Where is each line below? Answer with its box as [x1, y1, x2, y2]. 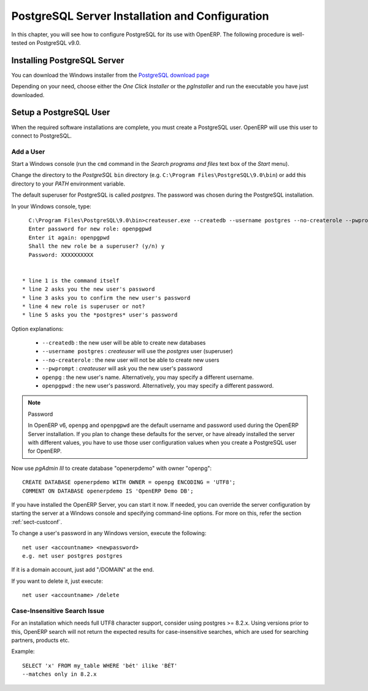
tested [11, 39, 28, 46]
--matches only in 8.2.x [22, 671, 97, 678]
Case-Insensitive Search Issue [11, 606, 105, 615]
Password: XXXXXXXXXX [28, 251, 94, 258]
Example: [11, 648, 35, 655]
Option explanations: [11, 325, 64, 332]
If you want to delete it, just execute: [11, 577, 104, 585]
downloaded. [11, 91, 45, 98]
